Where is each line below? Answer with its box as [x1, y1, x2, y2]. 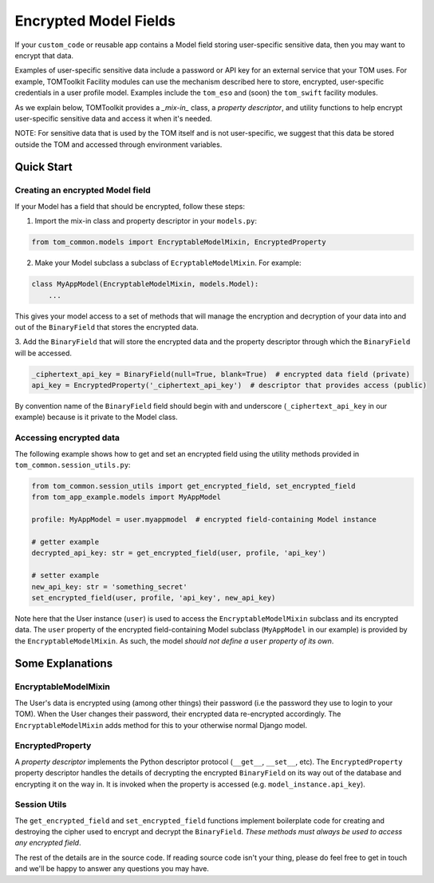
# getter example [31, 537, 100, 546]
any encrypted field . [14, 838, 81, 848]
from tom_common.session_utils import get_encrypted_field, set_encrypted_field [31, 481, 356, 490]
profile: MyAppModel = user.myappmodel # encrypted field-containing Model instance [31, 515, 377, 525]
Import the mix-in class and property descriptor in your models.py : [34, 216, 257, 226]
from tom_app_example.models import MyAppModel [31, 493, 221, 502]
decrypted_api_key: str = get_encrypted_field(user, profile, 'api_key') [31, 548, 326, 558]
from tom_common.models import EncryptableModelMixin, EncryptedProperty [31, 238, 326, 247]
